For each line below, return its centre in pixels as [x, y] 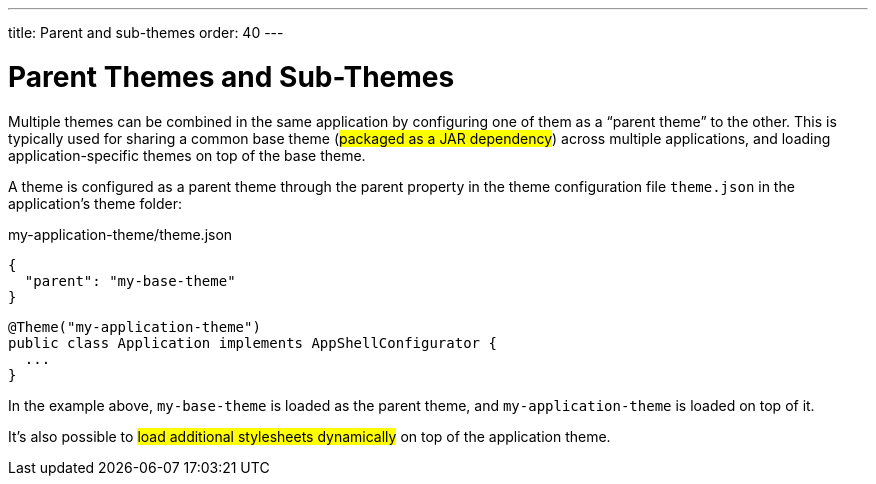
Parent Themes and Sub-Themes [231, 76]
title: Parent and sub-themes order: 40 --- [146, 32]
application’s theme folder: [95, 203]
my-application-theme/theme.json [120, 234]
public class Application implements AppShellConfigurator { [252, 342]
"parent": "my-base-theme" [130, 280]
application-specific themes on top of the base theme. [187, 155]
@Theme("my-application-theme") [134, 326]
